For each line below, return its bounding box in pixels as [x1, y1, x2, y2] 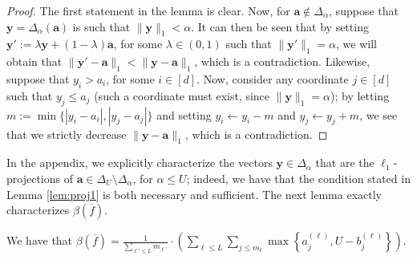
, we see [359, 106, 398, 123]
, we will [336, 35, 377, 52]
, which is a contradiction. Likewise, [194, 53, 370, 70]
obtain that [6, 53, 63, 70]
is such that [72, 18, 131, 35]
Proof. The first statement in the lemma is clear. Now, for [6, 2, 290, 18]
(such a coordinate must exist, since [94, 87, 270, 104]
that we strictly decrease [6, 125, 127, 142]
